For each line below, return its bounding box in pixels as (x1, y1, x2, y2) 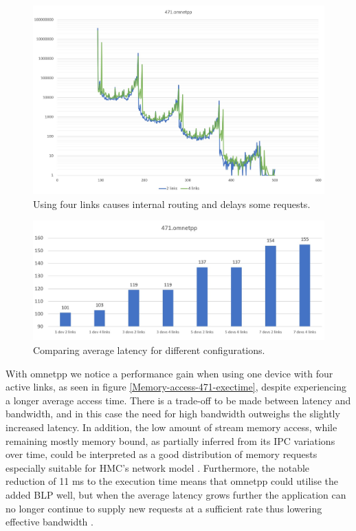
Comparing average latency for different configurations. (33, 343, 265, 357)
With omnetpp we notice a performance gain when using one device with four (5, 366, 333, 380)
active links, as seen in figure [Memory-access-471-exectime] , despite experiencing (5, 379, 346, 394)
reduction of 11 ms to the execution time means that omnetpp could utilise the (5, 474, 339, 488)
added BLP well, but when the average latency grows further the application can (5, 487, 346, 501)
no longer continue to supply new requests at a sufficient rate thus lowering (5, 501, 322, 515)
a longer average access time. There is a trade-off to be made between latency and (5, 393, 351, 407)
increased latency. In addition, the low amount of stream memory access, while (5, 420, 337, 435)
